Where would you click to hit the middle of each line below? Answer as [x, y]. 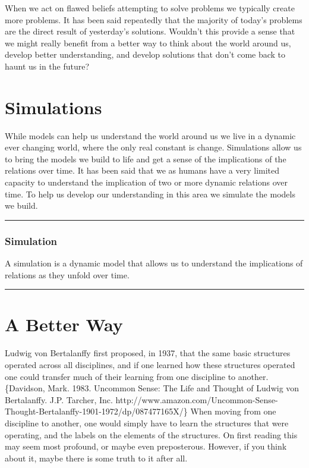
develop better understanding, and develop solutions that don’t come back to [145, 54]
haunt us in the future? [47, 66]
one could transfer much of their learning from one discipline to [120, 376]
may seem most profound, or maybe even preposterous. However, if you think [146, 446]
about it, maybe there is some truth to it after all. [96, 458]
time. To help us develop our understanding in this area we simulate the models [150, 194]
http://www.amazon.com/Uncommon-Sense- [197, 399]
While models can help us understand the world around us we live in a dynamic [150, 135]
